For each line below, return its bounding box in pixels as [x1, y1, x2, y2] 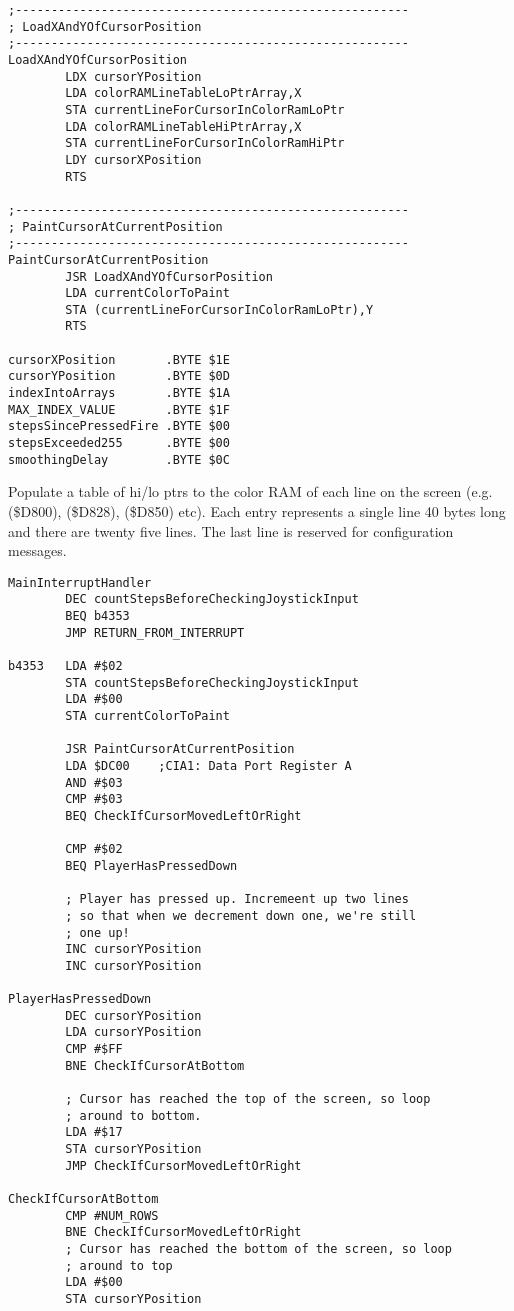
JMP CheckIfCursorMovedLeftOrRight [65, 1158, 302, 1173]
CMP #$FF [65, 1042, 123, 1057]
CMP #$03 [65, 792, 123, 807]
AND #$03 [65, 775, 123, 790]
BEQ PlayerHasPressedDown [65, 858, 238, 873]
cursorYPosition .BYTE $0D [8, 369, 230, 384]
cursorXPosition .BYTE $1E [8, 352, 230, 367]
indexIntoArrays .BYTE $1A [8, 386, 230, 401]
